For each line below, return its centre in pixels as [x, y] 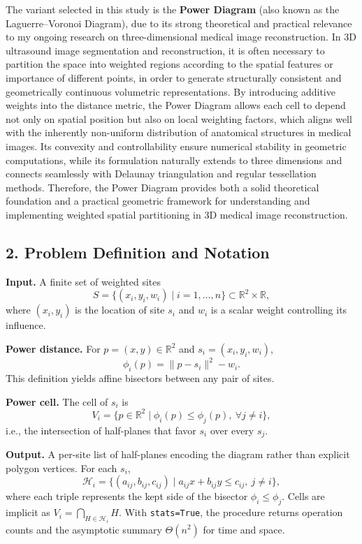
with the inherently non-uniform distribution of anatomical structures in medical [179, 132]
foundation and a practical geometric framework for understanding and [158, 201]
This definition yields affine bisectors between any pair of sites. [140, 378]
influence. [26, 325]
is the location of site [120, 310]
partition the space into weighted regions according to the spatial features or [169, 64]
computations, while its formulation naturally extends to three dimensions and [174, 160]
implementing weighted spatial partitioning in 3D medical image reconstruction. [177, 214]
